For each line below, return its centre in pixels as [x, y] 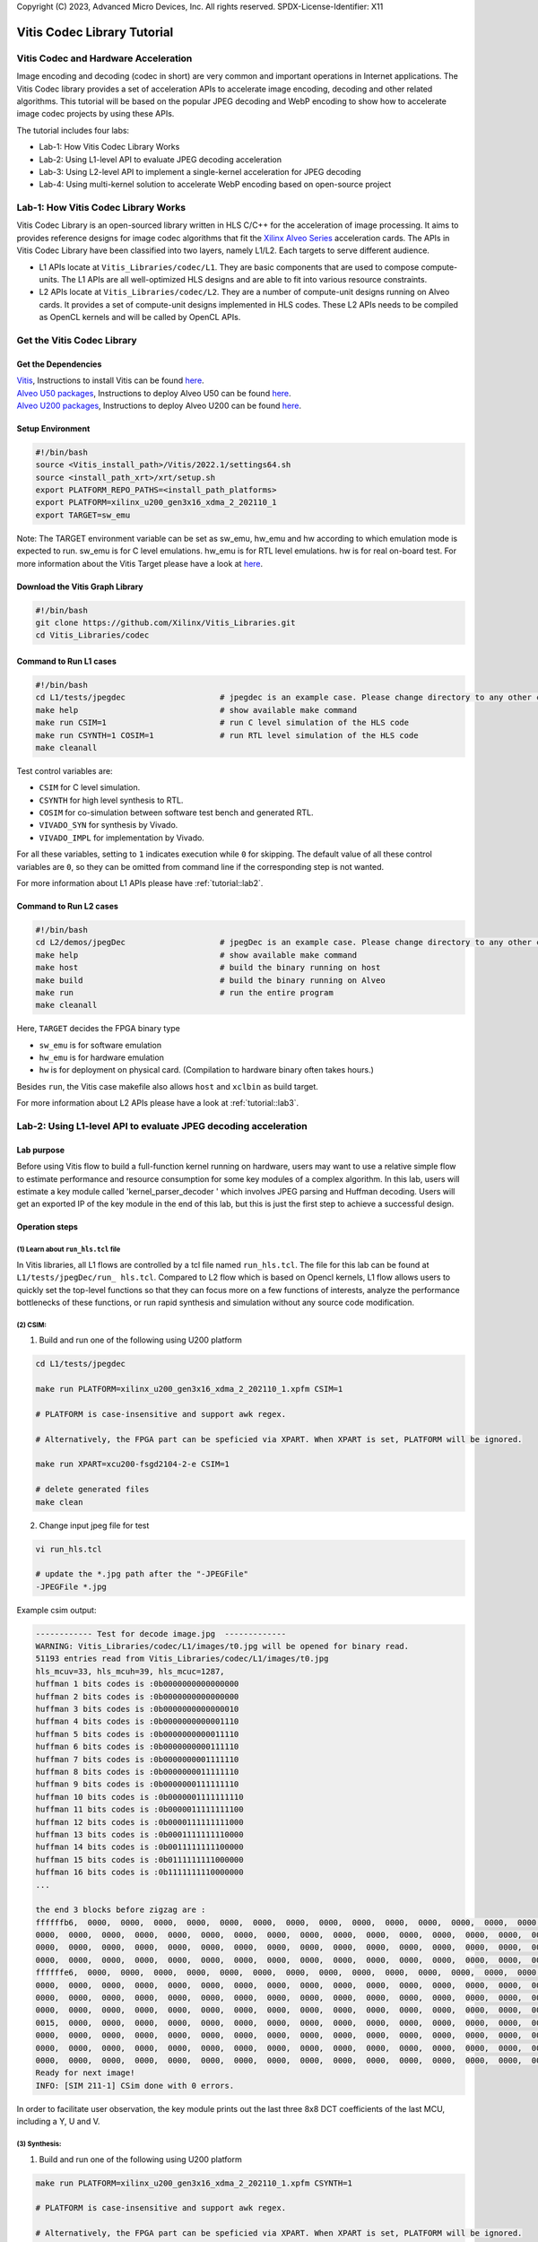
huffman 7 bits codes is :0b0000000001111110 [137, 1759]
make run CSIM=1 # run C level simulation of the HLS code [222, 723]
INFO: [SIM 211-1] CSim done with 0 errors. [135, 2086]
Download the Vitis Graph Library [80, 587]
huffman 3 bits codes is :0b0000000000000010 [137, 1709]
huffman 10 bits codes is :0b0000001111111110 [139, 1797]
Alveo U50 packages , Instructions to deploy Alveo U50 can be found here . [154, 393]
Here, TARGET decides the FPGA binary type [99, 1029]
